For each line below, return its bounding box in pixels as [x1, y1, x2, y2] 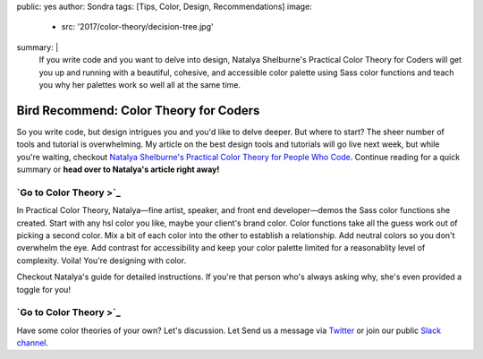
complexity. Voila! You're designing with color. [16, 255, 187, 266]
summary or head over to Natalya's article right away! [16, 164, 220, 175]
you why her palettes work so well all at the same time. [38, 79, 241, 90]
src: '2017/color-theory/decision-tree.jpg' [61, 21, 214, 32]
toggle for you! [16, 284, 72, 295]
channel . [16, 338, 49, 348]
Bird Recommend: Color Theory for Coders [16, 103, 260, 118]
